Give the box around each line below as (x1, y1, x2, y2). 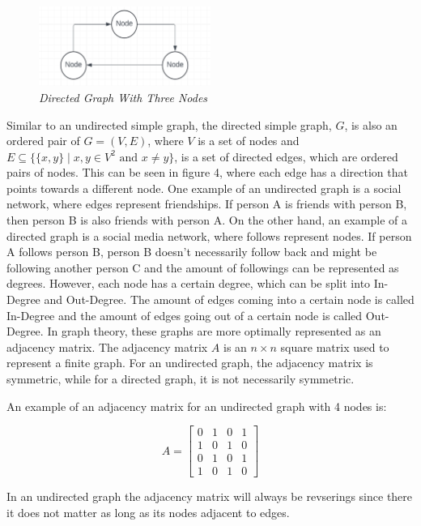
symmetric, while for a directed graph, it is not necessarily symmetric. (6, 370, 355, 387)
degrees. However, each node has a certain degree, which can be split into (6, 275, 371, 292)
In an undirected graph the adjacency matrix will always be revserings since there (6, 488, 413, 505)
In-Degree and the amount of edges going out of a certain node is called (6, 306, 363, 323)
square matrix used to (280, 338, 389, 355)
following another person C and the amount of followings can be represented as (6, 259, 399, 276)
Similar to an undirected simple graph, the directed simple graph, (6, 116, 332, 133)
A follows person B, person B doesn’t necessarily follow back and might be (6, 243, 377, 260)
